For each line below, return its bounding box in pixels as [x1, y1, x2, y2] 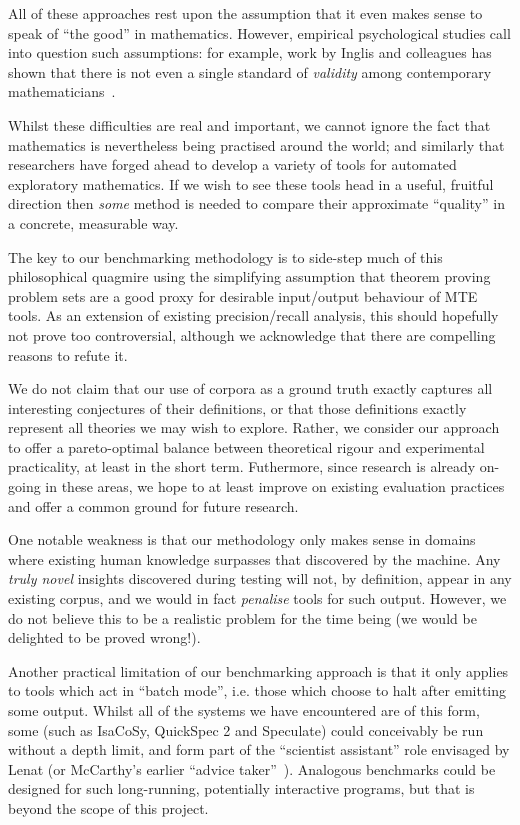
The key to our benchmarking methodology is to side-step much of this [8, 246, 443, 267]
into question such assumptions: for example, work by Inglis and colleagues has [8, 42, 492, 63]
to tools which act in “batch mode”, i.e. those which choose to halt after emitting [8, 680, 507, 701]
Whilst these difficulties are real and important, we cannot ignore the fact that [8, 114, 491, 135]
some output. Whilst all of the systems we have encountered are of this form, [8, 700, 480, 720]
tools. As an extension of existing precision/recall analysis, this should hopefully [8, 305, 499, 326]
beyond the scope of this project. [8, 797, 209, 818]
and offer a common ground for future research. [8, 495, 299, 516]
